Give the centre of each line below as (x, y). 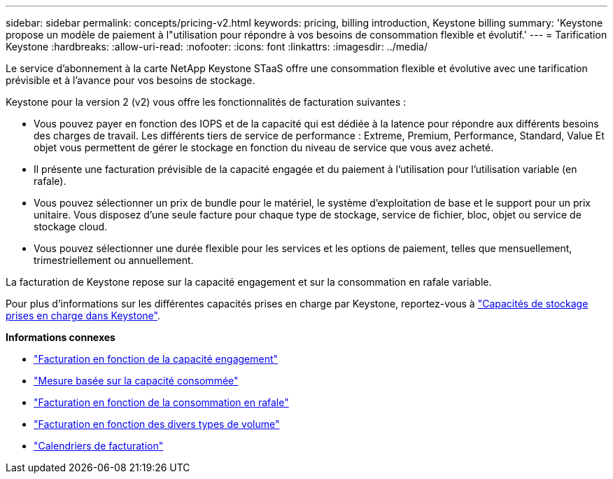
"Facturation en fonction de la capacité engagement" (156, 359)
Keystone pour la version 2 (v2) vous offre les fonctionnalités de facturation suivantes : (206, 102)
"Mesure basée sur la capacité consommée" (136, 381)
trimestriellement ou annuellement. (114, 260)
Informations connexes (61, 337)
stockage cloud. (71, 227)
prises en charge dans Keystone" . (83, 315)
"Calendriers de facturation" (99, 446)
